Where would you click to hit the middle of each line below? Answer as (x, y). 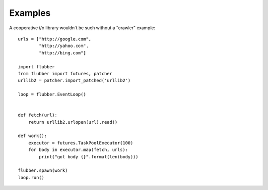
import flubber (36, 67)
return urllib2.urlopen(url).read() (73, 122)
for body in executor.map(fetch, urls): (78, 150)
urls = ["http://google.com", (55, 39)
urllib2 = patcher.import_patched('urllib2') (74, 81)
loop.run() (31, 177)
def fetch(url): (38, 115)
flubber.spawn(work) (43, 170)
